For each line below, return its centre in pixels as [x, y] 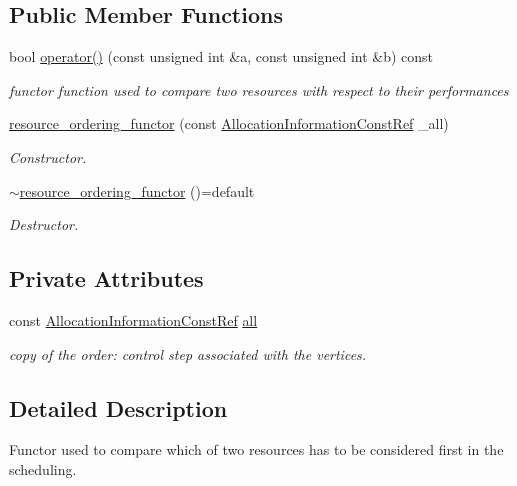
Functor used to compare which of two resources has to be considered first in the [256, 449]
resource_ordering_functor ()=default [137, 190]
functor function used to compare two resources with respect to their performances [259, 89]
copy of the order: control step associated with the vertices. [188, 353]
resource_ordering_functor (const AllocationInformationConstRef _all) [229, 123]
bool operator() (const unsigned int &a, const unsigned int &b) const [221, 56]
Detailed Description [118, 407]
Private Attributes [106, 278]
